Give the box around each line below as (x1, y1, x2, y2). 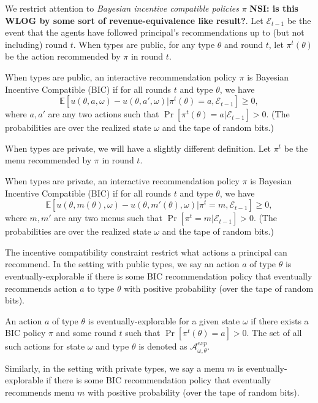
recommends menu (5, 385, 75, 398)
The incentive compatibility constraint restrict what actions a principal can (5, 245, 287, 258)
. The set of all (246, 326, 302, 339)
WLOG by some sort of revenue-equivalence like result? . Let (5, 14, 263, 26)
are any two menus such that (54, 211, 163, 224)
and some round (56, 326, 116, 339)
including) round (5, 37, 67, 50)
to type (87, 281, 115, 294)
